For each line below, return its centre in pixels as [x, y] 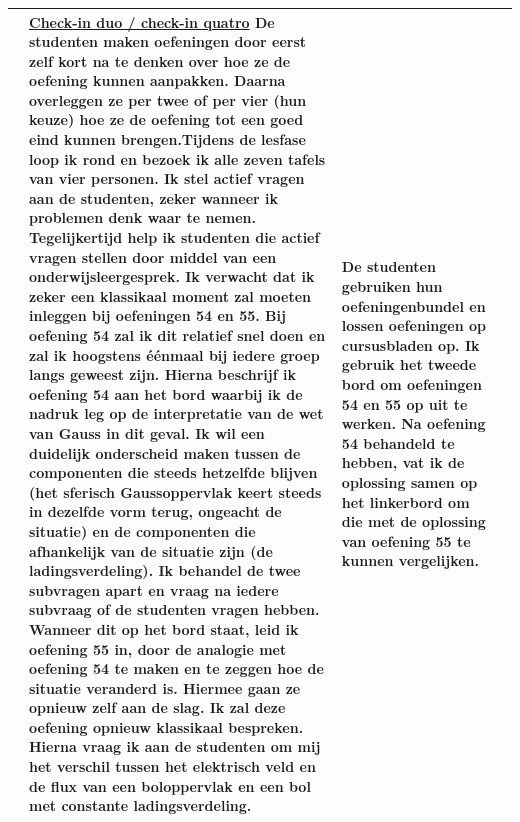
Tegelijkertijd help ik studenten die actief [174, 237]
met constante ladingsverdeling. [140, 805]
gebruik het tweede [409, 364]
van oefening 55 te [406, 540]
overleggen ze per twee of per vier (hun [168, 99]
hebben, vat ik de [403, 462]
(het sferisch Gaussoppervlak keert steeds [175, 491]
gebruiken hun [392, 286]
